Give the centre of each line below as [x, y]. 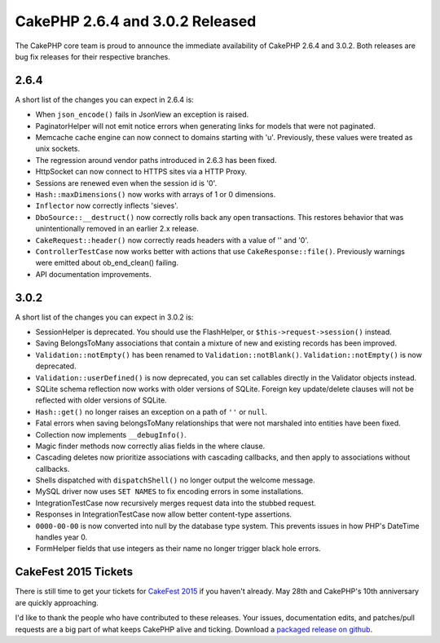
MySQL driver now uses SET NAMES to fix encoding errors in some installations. [169, 491]
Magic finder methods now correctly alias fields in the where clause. [150, 446]
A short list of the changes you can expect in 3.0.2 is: [104, 317]
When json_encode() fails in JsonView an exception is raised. [142, 115]
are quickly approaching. [57, 602]
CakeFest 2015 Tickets [74, 572]
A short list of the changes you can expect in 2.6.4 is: [105, 99]
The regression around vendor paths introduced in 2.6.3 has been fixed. [156, 160]
